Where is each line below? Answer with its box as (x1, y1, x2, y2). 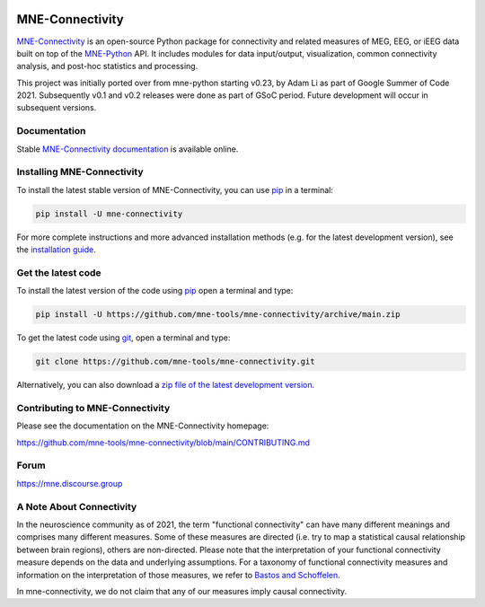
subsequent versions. (16, 102, 97, 113)
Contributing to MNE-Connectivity (16, 401, 171, 414)
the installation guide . (16, 244, 96, 255)
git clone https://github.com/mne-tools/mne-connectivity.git (35, 356, 315, 367)
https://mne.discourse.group (16, 478, 123, 488)
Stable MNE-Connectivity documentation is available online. (16, 144, 239, 154)
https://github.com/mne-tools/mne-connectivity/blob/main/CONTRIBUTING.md (16, 436, 310, 448)
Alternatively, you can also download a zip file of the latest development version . (16, 380, 315, 391)
